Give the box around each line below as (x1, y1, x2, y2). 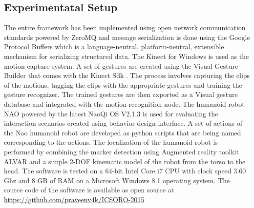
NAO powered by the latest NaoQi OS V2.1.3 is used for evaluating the (4, 108, 218, 118)
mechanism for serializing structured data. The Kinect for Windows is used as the (4, 51, 249, 61)
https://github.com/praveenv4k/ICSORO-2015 (4, 194, 145, 204)
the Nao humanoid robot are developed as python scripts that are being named (4, 127, 241, 137)
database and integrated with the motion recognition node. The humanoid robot (4, 98, 245, 109)
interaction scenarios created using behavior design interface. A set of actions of (4, 118, 242, 128)
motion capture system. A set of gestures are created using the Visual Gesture (4, 60, 238, 71)
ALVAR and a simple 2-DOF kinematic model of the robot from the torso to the (4, 156, 246, 166)
